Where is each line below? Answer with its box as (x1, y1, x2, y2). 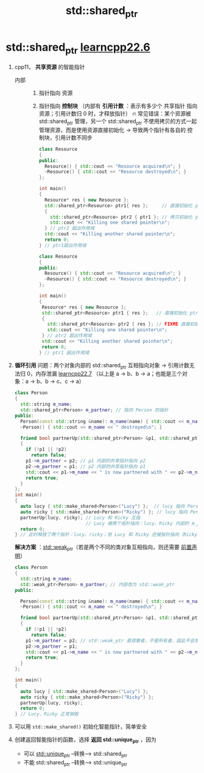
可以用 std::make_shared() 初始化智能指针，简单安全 (14, 723, 147, 730)
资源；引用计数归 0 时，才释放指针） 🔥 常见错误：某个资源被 (38, 110, 191, 117)
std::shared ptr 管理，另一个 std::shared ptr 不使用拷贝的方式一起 (38, 117, 197, 126)
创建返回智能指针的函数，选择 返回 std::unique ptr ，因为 (14, 736, 157, 744)
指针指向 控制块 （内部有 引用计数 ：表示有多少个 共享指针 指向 (38, 102, 198, 110)
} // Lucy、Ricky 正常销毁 (14, 711, 79, 717)
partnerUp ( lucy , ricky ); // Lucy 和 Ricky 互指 (20, 515, 141, 521)
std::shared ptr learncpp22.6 (5, 40, 150, 56)
